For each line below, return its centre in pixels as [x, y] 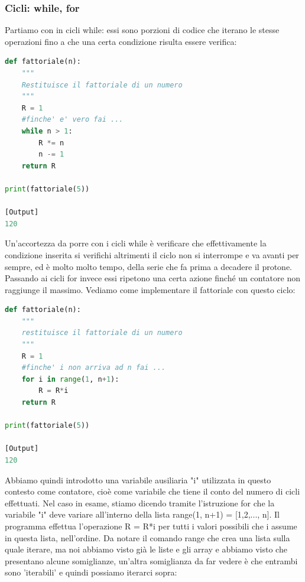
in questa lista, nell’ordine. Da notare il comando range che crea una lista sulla [147, 537]
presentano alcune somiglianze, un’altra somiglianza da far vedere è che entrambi [151, 560]
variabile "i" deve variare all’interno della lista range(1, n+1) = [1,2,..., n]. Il [142, 514]
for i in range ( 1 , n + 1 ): [70, 379]
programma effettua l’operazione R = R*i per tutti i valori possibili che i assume [151, 526]
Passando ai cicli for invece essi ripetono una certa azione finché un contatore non [152, 278]
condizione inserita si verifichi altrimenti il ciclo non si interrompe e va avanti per [152, 254]
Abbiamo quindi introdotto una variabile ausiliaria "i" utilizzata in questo [138, 479]
